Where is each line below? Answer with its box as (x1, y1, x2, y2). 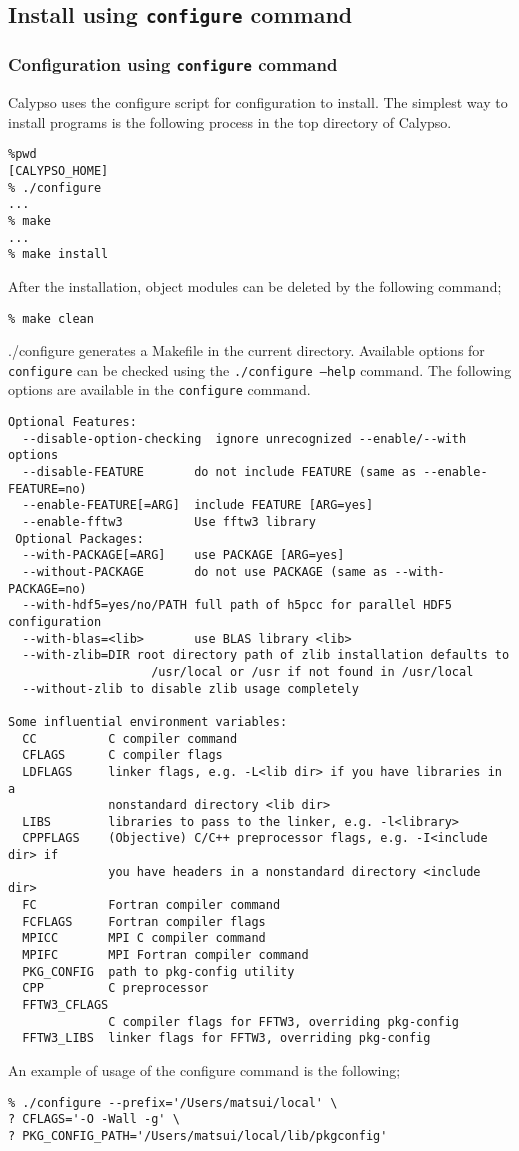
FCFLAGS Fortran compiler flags (22, 914, 266, 929)
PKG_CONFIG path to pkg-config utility (22, 964, 295, 979)
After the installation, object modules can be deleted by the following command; (8, 275, 502, 296)
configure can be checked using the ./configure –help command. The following (8, 359, 512, 380)
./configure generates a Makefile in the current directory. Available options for (8, 340, 485, 361)
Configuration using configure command (8, 52, 338, 77)
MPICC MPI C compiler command (22, 931, 266, 946)
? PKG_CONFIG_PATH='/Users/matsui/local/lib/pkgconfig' (8, 1128, 388, 1143)
